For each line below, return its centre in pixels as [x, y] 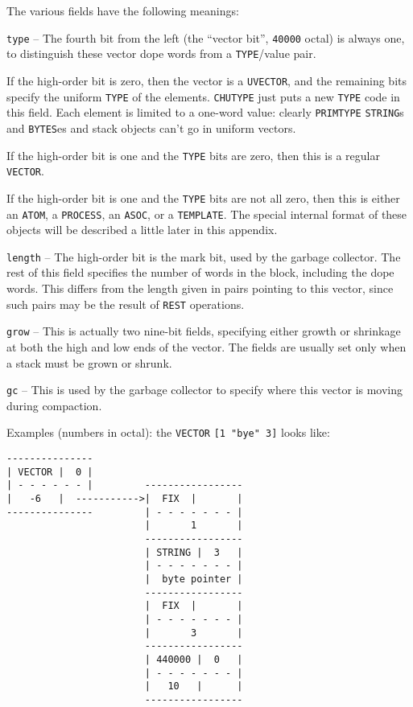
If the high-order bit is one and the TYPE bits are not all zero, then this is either [203, 197]
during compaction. [54, 405]
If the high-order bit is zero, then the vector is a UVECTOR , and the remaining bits [207, 80]
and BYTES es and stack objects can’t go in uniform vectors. [151, 127]
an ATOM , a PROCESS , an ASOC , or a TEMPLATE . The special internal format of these [207, 214]
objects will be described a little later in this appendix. [142, 230]
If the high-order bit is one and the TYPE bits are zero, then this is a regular [193, 155]
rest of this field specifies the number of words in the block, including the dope [200, 272]
